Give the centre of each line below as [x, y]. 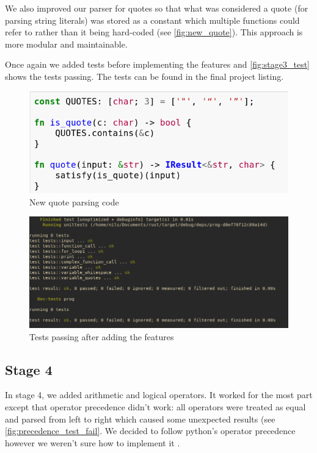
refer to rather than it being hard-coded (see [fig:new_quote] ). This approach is [154, 32]
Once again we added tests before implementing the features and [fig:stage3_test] [157, 64]
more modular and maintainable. [66, 44]
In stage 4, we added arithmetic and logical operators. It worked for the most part [159, 395]
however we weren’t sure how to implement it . [93, 442]
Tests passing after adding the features [102, 336]
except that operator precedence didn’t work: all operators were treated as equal [155, 406]
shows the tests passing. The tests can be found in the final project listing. [144, 76]
